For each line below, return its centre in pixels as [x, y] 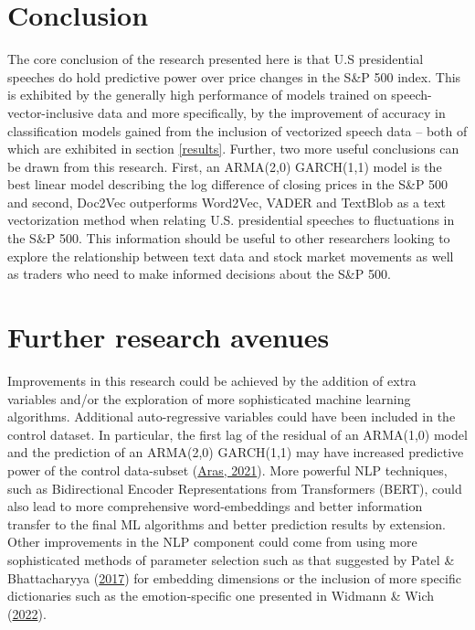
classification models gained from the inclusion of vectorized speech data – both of [237, 130]
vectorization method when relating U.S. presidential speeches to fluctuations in [231, 220]
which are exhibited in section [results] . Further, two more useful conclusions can [233, 149]
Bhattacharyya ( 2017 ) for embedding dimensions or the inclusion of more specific [234, 577]
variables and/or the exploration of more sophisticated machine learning [209, 398]
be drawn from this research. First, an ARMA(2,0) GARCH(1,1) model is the [225, 166]
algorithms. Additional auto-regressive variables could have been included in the [232, 416]
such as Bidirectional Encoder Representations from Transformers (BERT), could [235, 488]
